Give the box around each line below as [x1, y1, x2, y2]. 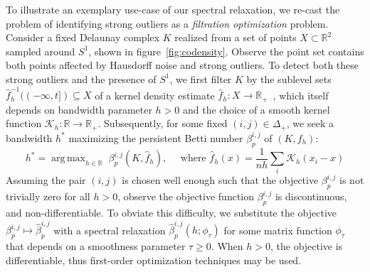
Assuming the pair [6, 173, 86, 187]
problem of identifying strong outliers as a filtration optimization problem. [6, 16, 329, 31]
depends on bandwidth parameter [6, 102, 152, 116]
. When [211, 239, 243, 254]
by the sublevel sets [246, 71, 332, 86]
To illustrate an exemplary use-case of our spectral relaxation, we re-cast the [6, 2, 340, 16]
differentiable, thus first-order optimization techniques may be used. [6, 252, 302, 267]
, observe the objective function [117, 189, 254, 204]
